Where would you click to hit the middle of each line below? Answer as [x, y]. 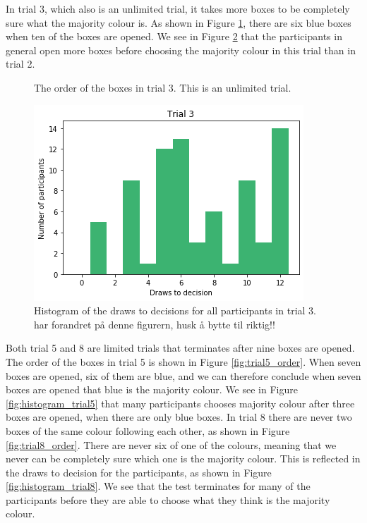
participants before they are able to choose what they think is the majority [168, 499]
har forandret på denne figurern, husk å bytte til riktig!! [155, 324]
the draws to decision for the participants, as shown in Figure [139, 472]
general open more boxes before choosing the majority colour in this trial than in [181, 50]
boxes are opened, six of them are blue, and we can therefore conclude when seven [183, 375]
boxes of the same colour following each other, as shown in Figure [148, 430]
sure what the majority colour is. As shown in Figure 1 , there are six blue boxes [179, 22]
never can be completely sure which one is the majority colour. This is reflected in [183, 459]
